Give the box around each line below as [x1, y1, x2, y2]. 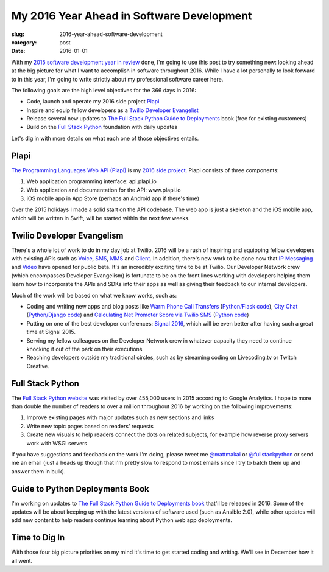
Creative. [26, 362, 50, 369]
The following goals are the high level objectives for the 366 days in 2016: [11, 86, 197, 94]
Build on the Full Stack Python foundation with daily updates [26, 124, 178, 131]
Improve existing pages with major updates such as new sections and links [26, 414, 214, 421]
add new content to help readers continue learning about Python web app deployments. [11, 517, 233, 524]
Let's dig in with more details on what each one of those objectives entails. [11, 134, 199, 142]
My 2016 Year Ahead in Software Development [11, 9, 252, 23]
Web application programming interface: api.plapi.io [26, 178, 157, 185]
